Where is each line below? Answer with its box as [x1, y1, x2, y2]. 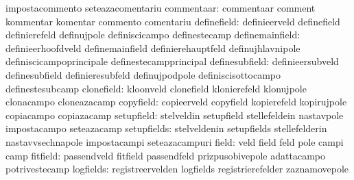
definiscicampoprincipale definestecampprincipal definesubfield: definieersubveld [5, 54, 339, 68]
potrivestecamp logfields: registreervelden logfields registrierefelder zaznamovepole [5, 162, 349, 176]
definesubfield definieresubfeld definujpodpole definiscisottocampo [5, 67, 281, 81]
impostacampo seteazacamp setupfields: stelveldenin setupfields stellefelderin [5, 121, 327, 136]
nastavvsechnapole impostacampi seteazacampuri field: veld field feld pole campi [5, 134, 344, 149]
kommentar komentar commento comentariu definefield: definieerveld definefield [5, 14, 340, 28]
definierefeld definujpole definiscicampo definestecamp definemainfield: [5, 27, 300, 42]
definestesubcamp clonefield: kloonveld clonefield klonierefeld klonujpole [5, 81, 307, 95]
